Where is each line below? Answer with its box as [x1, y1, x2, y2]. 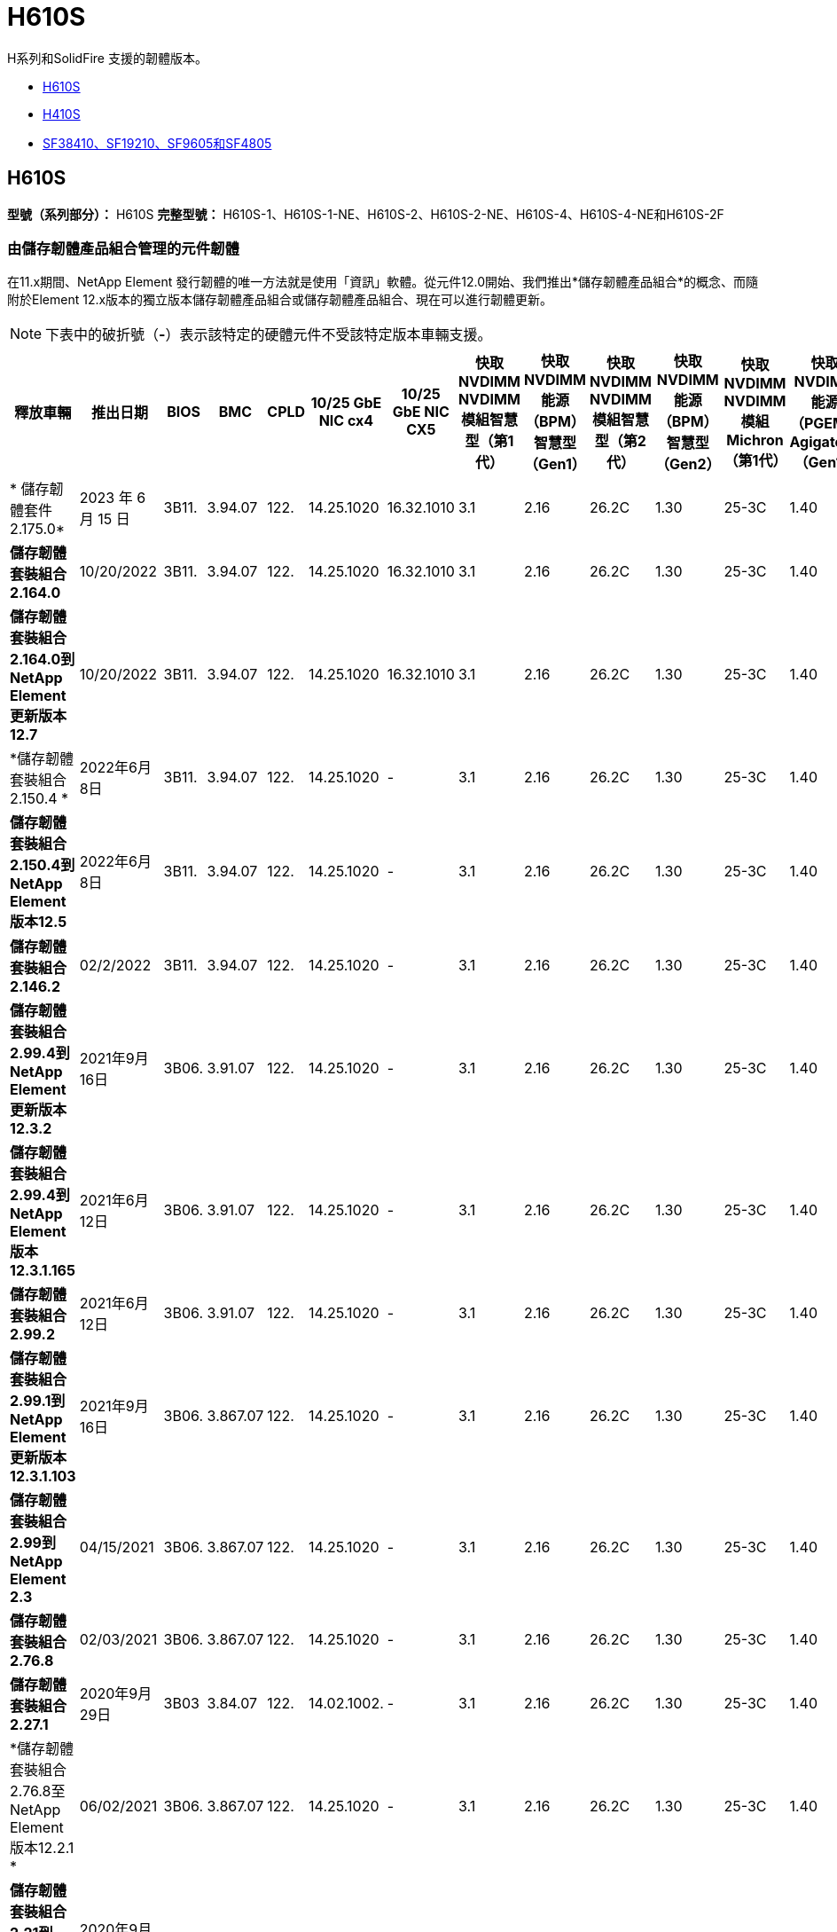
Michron [726, 431, 784, 450]
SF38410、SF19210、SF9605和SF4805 [43, 135, 272, 151]
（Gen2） [654, 455, 721, 474]
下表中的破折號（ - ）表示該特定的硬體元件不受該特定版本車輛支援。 [45, 326, 492, 344]
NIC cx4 [318, 412, 374, 430]
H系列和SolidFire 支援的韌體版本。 [7, 50, 207, 66]
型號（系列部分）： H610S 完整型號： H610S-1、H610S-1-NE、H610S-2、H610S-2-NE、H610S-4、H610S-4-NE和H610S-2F [7, 206, 724, 222]
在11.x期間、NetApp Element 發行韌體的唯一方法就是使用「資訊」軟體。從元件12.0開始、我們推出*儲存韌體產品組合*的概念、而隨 [7, 274, 759, 290]
